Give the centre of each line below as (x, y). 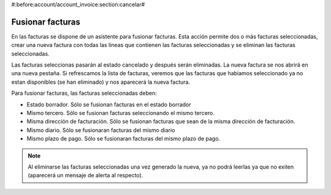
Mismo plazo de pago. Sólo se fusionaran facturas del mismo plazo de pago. (124, 139)
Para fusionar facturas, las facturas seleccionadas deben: (84, 93)
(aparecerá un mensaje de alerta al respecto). (86, 175)
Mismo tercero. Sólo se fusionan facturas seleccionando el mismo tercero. (120, 113)
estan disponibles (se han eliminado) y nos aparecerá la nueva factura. (101, 82)
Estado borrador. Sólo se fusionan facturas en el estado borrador (109, 105)
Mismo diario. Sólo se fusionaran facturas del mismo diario (101, 130)
